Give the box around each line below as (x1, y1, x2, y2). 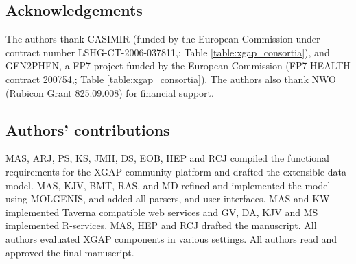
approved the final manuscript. (5, 245, 134, 259)
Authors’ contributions (5, 119, 170, 140)
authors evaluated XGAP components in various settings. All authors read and (5, 231, 337, 245)
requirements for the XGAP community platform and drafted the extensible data (5, 164, 346, 178)
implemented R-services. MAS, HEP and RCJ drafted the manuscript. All (5, 218, 317, 232)
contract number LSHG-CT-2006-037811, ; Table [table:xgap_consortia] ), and (5, 45, 330, 59)
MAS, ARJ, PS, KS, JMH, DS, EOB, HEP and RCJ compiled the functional (5, 151, 329, 165)
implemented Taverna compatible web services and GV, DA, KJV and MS (5, 204, 318, 219)
